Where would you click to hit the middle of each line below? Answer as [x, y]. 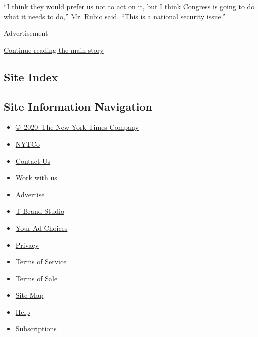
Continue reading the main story [54, 50]
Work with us [36, 178]
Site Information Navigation [78, 106]
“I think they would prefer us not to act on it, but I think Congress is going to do [129, 6]
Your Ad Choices [42, 228]
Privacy [27, 245]
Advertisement [26, 33]
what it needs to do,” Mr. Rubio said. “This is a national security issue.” [115, 16]
